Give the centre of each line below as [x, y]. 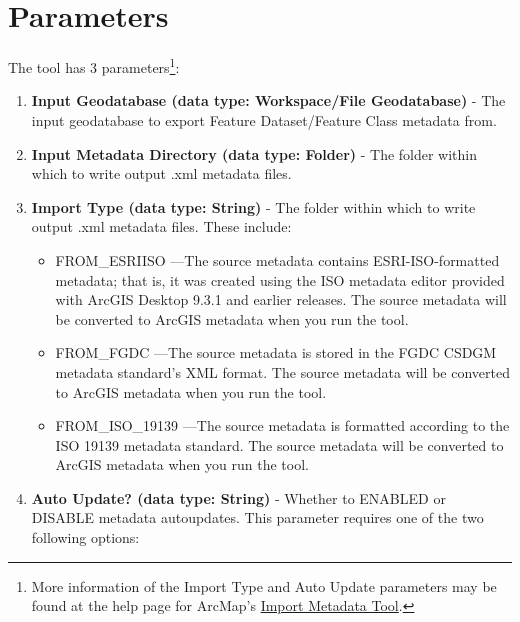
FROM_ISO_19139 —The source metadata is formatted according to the [282, 425]
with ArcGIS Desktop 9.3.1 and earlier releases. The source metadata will [281, 299]
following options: [85, 537]
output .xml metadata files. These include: [161, 226]
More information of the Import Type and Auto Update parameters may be [264, 585]
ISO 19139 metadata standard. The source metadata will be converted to [279, 444]
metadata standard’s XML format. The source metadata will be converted [282, 371]
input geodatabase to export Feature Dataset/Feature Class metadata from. [264, 119]
